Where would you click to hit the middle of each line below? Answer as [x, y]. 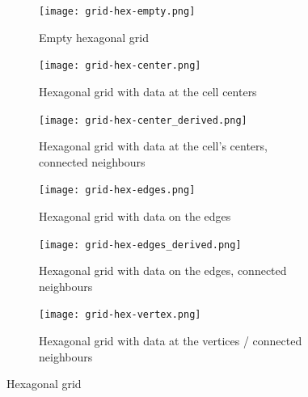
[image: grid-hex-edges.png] [117, 190]
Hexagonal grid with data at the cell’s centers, [153, 146]
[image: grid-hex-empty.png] [117, 11]
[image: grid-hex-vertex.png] [120, 315]
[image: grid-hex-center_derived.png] [143, 120]
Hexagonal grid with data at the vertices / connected [171, 341]
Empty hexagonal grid [94, 37]
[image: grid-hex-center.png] [120, 66]
